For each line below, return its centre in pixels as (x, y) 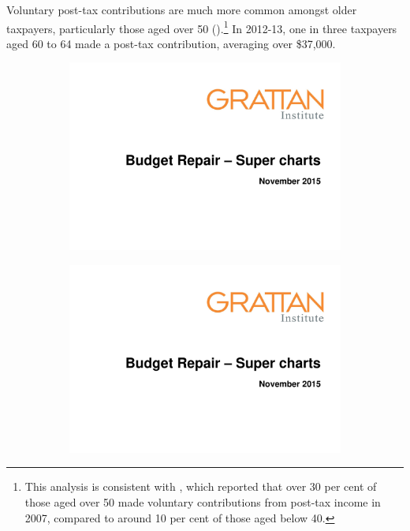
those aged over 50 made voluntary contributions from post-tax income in (203, 501)
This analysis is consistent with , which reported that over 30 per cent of (201, 486)
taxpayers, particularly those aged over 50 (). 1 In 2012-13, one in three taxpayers (202, 27)
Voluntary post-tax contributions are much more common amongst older (182, 9)
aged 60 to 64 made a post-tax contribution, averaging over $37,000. (171, 43)
